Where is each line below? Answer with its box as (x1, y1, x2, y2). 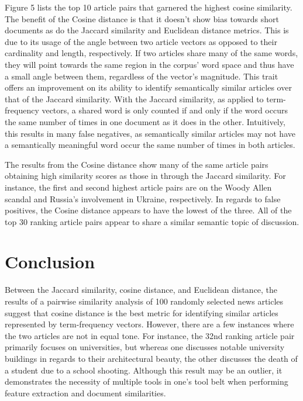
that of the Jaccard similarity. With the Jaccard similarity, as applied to (5, 92, 264, 105)
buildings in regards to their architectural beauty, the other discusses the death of (5, 352, 298, 364)
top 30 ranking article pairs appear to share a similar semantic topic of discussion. (5, 215, 299, 227)
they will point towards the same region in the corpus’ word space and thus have (5, 58, 294, 70)
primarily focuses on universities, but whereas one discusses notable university (5, 341, 285, 353)
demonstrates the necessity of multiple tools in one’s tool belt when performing (5, 375, 288, 388)
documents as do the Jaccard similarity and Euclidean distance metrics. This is (5, 24, 289, 36)
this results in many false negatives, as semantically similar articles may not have (5, 127, 295, 139)
